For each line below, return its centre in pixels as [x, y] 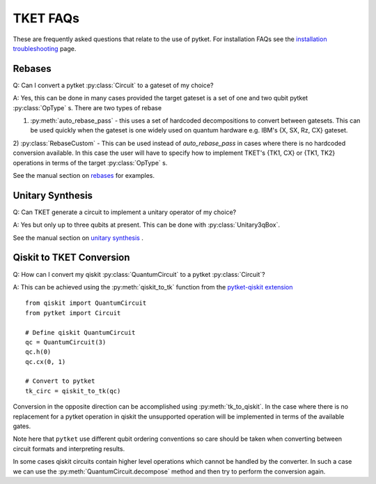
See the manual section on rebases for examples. [84, 175]
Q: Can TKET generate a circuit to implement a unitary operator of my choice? [125, 212]
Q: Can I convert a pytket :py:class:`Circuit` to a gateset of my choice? [113, 85]
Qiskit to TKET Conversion [71, 258]
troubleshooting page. [45, 48]
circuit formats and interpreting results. [69, 448]
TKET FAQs [46, 18]
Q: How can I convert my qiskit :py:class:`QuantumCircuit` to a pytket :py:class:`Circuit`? [139, 274]
